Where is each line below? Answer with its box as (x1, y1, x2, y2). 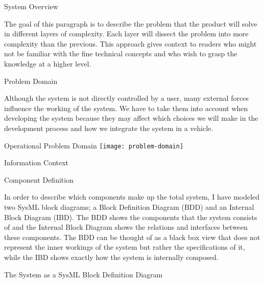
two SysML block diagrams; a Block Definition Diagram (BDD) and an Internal (4, 201, 254, 212)
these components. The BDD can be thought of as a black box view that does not (4, 231, 260, 242)
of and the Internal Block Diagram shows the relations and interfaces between (4, 222, 248, 232)
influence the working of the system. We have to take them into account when (4, 102, 248, 113)
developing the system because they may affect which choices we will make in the (4, 113, 258, 123)
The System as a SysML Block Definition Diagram (4, 269, 163, 279)
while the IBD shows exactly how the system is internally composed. (4, 251, 219, 262)
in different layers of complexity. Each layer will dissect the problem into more (4, 28, 249, 39)
